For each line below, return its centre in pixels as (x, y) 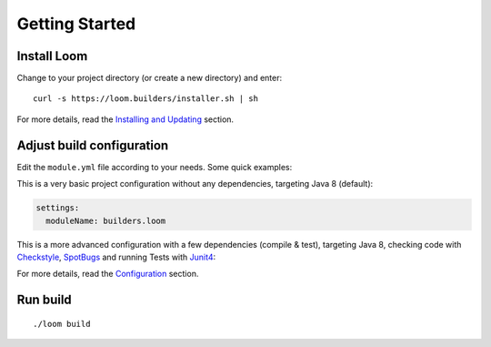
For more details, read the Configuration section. (108, 274)
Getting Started (76, 24)
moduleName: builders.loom (106, 220)
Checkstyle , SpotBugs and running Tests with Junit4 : (116, 257)
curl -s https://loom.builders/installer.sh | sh (146, 99)
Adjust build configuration (93, 145)
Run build (44, 300)
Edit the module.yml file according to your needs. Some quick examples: (155, 167)
